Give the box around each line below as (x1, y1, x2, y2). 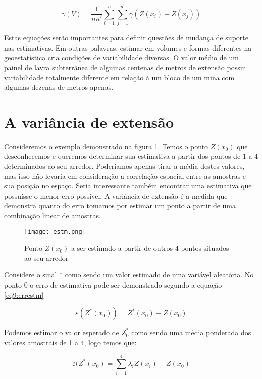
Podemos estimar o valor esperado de (4, 327, 119, 338)
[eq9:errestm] (4, 289, 44, 300)
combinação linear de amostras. (4, 210, 101, 220)
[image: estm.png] (24, 228, 86, 235)
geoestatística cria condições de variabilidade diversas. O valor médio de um (4, 52, 239, 63)
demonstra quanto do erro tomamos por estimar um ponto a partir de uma (4, 200, 236, 211)
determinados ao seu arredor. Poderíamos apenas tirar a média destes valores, (4, 161, 245, 171)
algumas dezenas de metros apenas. (4, 82, 114, 92)
